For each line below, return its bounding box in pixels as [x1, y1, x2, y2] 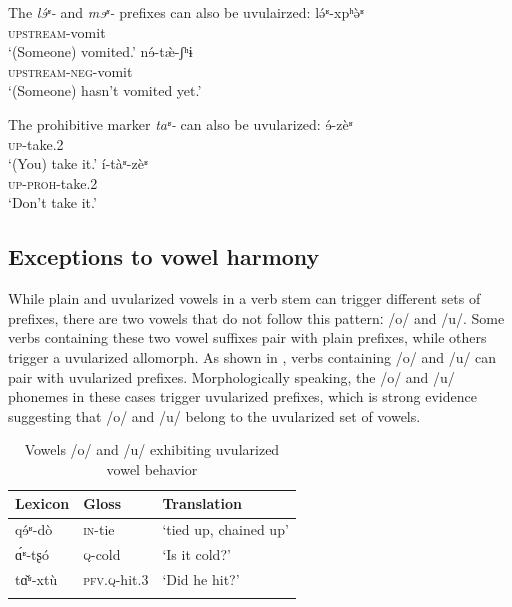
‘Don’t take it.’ [8, 192, 97, 213]
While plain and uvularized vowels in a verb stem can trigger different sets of [8, 288, 481, 309]
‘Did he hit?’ [162, 569, 240, 590]
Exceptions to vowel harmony [8, 241, 320, 272]
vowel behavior [106, 458, 198, 479]
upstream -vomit [8, 21, 106, 42]
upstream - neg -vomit [8, 60, 133, 81]
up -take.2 [8, 133, 64, 154]
